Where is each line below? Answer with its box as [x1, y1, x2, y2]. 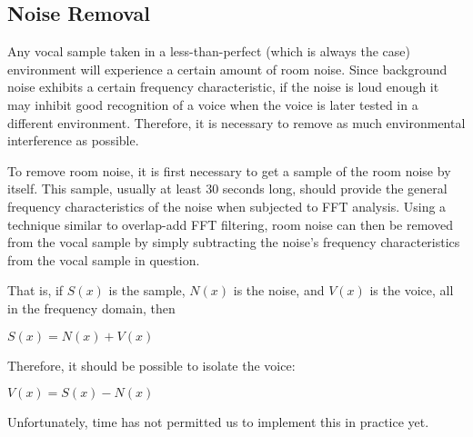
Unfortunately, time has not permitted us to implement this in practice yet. [7, 412, 429, 432]
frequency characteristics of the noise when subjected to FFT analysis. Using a [7, 196, 447, 215]
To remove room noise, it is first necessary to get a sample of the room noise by [7, 161, 451, 180]
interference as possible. [7, 131, 139, 150]
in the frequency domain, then [7, 298, 176, 317]
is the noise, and [233, 281, 325, 300]
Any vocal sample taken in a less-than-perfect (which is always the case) [7, 42, 410, 61]
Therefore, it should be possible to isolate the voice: [7, 355, 296, 374]
